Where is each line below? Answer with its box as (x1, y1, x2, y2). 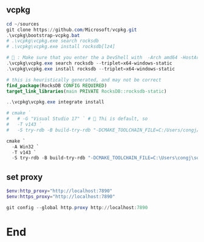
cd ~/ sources (6, 21, 39, 27)
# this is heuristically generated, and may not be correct (6, 77, 162, 83)
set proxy (6, 171, 43, 182)
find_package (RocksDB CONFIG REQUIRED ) (6, 82, 107, 89)
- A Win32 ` (12, 143, 39, 150)
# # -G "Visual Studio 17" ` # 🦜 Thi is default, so (6, 116, 148, 122)
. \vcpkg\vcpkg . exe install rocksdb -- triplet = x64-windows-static (6, 66, 175, 72)
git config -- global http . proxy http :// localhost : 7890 (6, 204, 148, 210)
